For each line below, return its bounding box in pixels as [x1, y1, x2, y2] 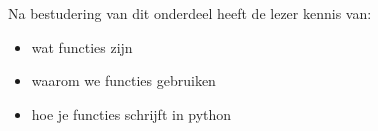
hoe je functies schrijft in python [31, 103, 232, 124]
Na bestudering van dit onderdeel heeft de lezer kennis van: [8, 3, 372, 23]
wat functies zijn [31, 36, 133, 57]
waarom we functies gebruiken [31, 70, 216, 91]
